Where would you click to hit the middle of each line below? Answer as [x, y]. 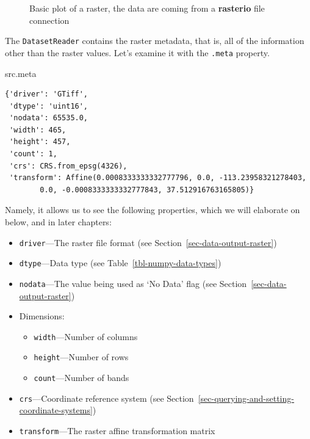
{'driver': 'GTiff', [47, 94]
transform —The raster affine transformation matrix [117, 430]
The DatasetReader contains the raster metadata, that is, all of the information [155, 41]
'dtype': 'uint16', [49, 106]
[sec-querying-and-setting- [246, 398]
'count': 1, [33, 154]
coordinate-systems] [56, 410]
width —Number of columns [86, 336]
